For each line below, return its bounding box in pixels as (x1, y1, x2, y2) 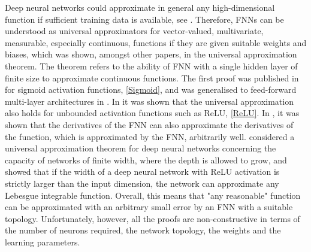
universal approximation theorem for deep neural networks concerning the (5, 142, 276, 154)
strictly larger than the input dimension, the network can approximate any (5, 177, 279, 189)
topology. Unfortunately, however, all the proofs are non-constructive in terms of (5, 212, 300, 224)
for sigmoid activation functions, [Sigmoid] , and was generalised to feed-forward (5, 83, 297, 96)
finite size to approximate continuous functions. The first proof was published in (5, 71, 299, 84)
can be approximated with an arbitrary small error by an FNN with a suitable (5, 201, 293, 213)
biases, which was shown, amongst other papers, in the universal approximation (5, 48, 297, 60)
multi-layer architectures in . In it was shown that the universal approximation (5, 95, 294, 107)
